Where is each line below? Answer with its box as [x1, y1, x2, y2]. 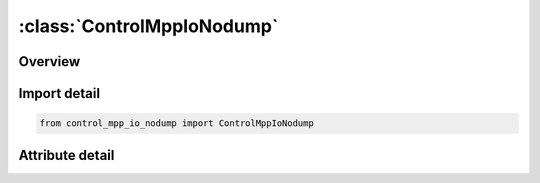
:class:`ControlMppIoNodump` [18, 15, 279, 37]
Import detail [18, 85, 100, 102]
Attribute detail [18, 146, 115, 164]
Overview [18, 53, 81, 70]
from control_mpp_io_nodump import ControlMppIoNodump [39, 118, 314, 129]
